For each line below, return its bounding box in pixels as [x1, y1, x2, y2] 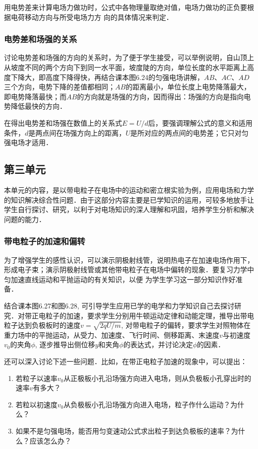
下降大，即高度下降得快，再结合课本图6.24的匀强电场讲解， [10, 72, 204, 82]
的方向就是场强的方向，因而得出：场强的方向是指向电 [77, 91, 251, 101]
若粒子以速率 [15, 373, 58, 383]
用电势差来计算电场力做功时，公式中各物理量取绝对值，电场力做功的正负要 [4, 2, 247, 12]
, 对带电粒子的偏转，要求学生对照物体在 [121, 320, 251, 330]
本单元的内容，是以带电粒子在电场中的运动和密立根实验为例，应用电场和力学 [4, 184, 254, 195]
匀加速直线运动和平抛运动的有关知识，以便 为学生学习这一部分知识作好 [4, 274, 236, 284]
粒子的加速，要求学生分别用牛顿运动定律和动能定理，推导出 [45, 310, 240, 320]
